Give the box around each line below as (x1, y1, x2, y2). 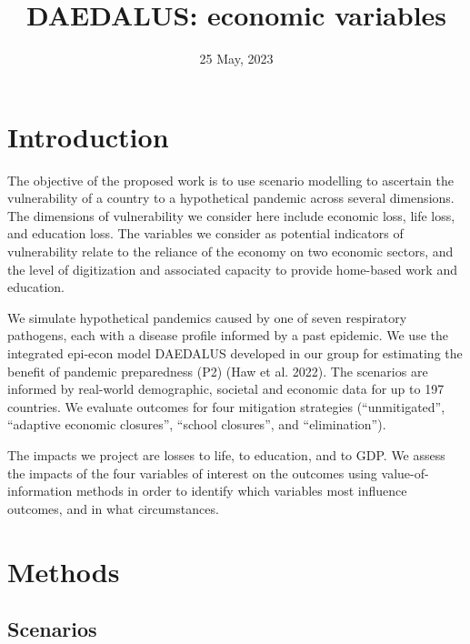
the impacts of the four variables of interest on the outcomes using (7, 463, 377, 482)
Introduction (7, 117, 169, 155)
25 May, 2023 (199, 49, 274, 68)
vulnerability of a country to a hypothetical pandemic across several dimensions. (7, 188, 455, 207)
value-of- (381, 463, 429, 482)
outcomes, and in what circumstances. (7, 498, 219, 518)
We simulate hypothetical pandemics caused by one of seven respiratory (7, 307, 407, 327)
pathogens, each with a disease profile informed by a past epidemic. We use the (7, 326, 448, 345)
